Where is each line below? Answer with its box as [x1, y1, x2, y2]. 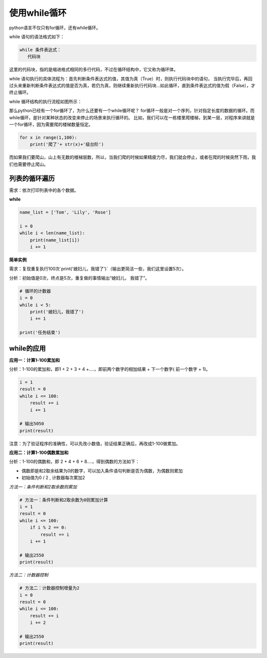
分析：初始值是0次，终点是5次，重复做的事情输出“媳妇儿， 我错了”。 [9, 275, 150, 281]
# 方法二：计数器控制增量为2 [19, 585, 80, 591]
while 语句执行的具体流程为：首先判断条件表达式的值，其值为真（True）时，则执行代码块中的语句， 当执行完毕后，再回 [9, 76, 253, 82]
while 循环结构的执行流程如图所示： [9, 98, 82, 104]
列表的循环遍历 [9, 174, 55, 182]
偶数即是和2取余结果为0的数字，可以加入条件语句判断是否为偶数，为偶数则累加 [21, 468, 183, 474]
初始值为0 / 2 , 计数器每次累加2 [21, 475, 85, 481]
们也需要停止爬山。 [9, 161, 48, 167]
